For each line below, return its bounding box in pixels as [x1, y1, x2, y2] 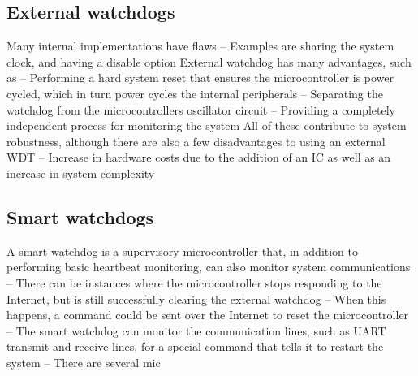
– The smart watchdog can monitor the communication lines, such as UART [6, 322, 386, 339]
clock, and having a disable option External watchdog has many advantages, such [6, 53, 412, 70]
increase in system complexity [6, 164, 155, 181]
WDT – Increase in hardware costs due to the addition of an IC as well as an [6, 149, 391, 166]
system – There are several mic [6, 353, 161, 370]
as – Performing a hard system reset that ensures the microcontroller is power [6, 69, 394, 86]
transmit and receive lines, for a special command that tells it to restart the [6, 338, 384, 355]
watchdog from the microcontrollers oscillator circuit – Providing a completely [6, 101, 395, 118]
